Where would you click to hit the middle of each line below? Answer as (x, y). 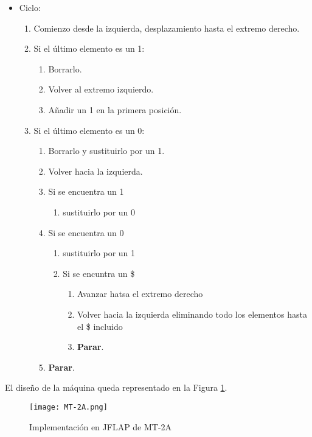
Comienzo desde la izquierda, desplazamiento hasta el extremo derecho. (167, 28)
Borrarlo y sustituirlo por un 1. (106, 151)
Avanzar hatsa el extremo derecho (140, 294)
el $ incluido (100, 326)
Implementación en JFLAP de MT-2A (101, 426)
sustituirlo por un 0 (99, 212)
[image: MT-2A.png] (68, 407)
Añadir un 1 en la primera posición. (115, 109)
